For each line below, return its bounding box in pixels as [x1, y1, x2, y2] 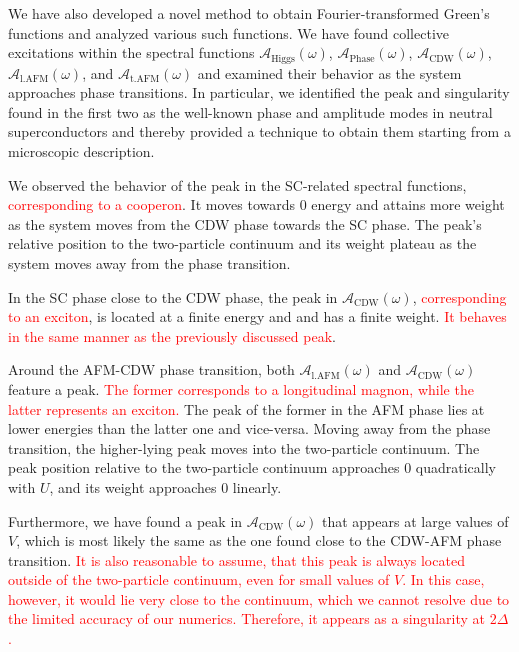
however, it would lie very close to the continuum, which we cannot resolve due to [8, 588, 510, 609]
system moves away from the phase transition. [8, 252, 291, 273]
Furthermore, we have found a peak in [8, 510, 243, 531]
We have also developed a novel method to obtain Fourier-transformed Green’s [8, 3, 490, 23]
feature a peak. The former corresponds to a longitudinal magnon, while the [8, 378, 474, 399]
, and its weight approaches [49, 476, 217, 497]
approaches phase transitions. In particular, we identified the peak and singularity [8, 82, 510, 103]
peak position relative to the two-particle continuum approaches [8, 457, 400, 478]
